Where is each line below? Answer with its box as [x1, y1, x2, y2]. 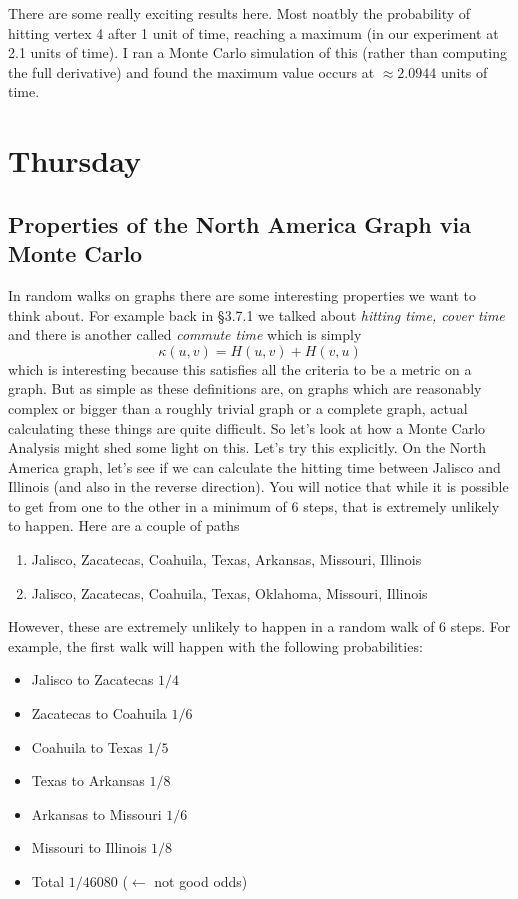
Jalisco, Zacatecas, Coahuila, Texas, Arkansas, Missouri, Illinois [31, 549, 422, 570]
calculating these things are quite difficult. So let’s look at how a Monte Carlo [8, 417, 486, 438]
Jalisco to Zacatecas [31, 669, 154, 690]
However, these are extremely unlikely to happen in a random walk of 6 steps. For [8, 616, 511, 637]
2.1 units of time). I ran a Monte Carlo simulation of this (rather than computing [8, 42, 507, 63]
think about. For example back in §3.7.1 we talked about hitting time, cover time [8, 304, 505, 325]
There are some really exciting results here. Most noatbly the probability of [8, 3, 471, 23]
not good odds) [154, 871, 248, 891]
